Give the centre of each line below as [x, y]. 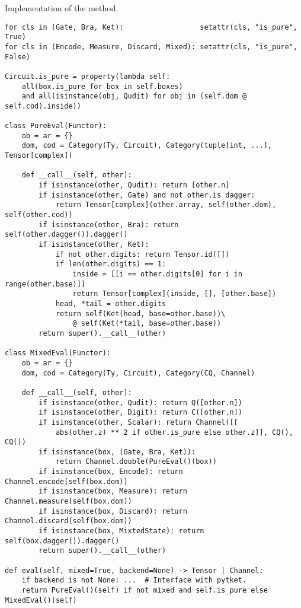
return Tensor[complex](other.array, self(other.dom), [166, 205]
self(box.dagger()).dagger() [62, 541]
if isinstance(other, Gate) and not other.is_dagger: [147, 195]
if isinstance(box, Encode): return [111, 472]
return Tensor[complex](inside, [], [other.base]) [174, 294]
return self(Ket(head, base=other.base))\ [140, 313]
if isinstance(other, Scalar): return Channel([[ [138, 422]
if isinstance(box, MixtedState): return [121, 531]
